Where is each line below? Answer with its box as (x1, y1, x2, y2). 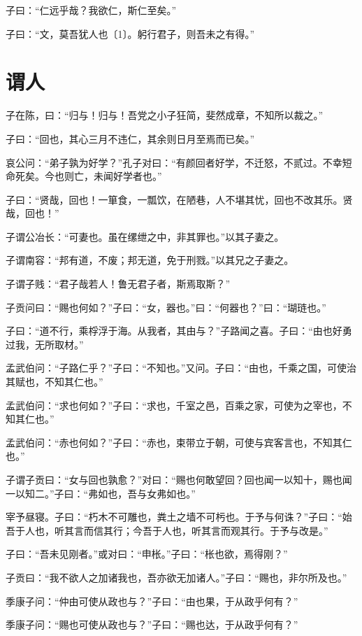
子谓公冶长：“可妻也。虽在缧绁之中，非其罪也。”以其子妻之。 (6, 229, 284, 243)
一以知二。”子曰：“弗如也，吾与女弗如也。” (6, 486, 196, 500)
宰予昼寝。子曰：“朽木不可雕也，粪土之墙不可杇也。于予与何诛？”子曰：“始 (6, 509, 352, 524)
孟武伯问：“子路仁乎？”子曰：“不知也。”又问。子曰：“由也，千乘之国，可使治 (6, 360, 357, 375)
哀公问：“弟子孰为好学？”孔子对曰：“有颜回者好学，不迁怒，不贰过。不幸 (6, 155, 342, 169)
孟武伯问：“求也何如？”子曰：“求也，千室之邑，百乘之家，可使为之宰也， (6, 397, 342, 412)
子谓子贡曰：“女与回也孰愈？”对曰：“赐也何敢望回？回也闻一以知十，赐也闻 (6, 472, 352, 486)
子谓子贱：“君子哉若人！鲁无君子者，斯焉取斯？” (6, 276, 231, 291)
